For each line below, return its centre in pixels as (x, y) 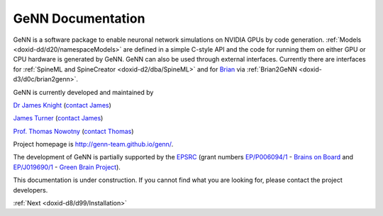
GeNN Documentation (79, 18)
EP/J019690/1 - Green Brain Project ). (67, 167)
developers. (30, 190)
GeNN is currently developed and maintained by (83, 92)
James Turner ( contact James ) (58, 118)
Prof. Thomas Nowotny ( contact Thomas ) (73, 131)
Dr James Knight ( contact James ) (62, 105)
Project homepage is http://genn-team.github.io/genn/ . (93, 144)
